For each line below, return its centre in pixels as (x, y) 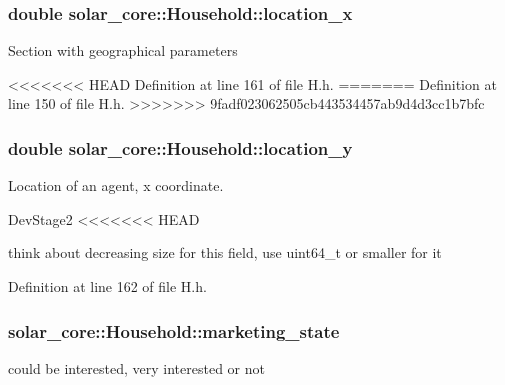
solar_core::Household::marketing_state (174, 330)
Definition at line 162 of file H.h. (107, 286)
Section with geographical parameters (123, 50)
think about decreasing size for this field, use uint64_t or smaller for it (225, 252)
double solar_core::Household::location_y (180, 147)
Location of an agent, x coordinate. (116, 185)
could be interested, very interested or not (136, 367)
